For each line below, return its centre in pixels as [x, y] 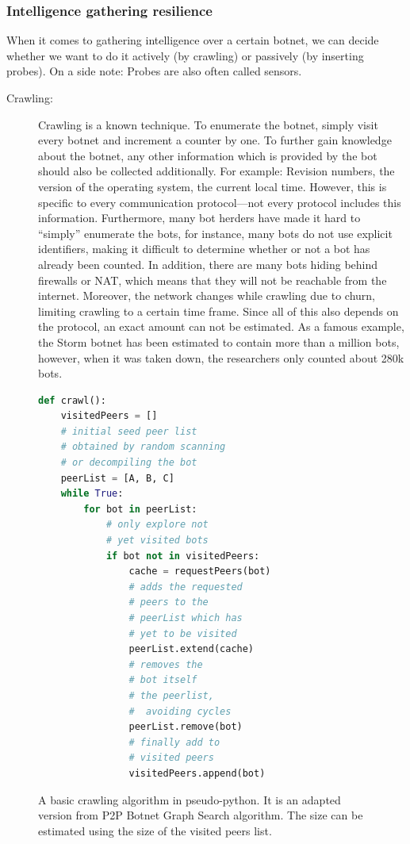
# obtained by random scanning [143, 447]
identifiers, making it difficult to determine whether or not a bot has [204, 249]
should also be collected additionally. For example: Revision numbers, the [216, 171]
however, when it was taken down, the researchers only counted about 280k [221, 357]
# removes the [166, 664]
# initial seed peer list [129, 431]
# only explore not [157, 525]
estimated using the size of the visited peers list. [155, 830]
